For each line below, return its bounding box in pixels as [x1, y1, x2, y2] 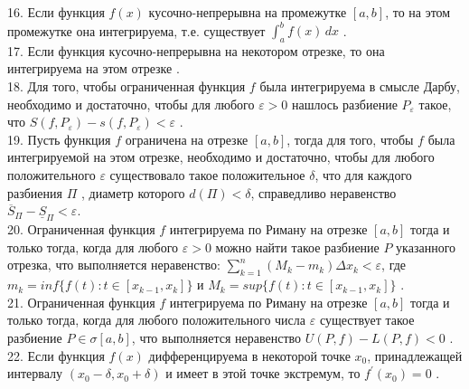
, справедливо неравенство [250, 183, 397, 202]
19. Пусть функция [7, 129, 111, 148]
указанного [396, 237, 456, 256]
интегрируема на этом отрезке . [7, 59, 180, 78]
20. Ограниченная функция [7, 220, 155, 239]
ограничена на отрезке [125, 129, 249, 148]
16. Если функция [7, 3, 105, 21]
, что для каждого [314, 166, 412, 185]
